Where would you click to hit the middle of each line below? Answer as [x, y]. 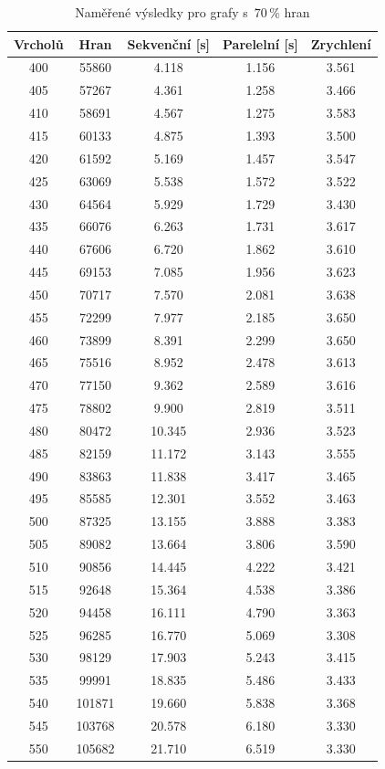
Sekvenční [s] [168, 43]
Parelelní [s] [260, 43]
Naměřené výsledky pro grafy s [161, 12]
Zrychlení [341, 43]
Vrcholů [39, 43]
